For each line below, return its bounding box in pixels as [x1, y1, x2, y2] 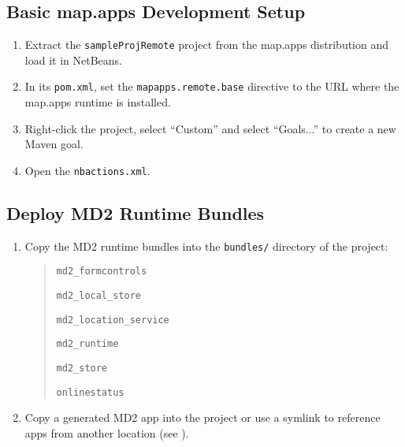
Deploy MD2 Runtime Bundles [6, 200, 265, 225]
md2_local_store [56, 290, 141, 302]
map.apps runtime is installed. [24, 94, 171, 110]
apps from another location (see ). [24, 424, 189, 441]
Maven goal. [24, 136, 84, 152]
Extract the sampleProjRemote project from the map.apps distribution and [24, 36, 389, 53]
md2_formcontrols [56, 266, 147, 278]
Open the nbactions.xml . [24, 162, 150, 178]
